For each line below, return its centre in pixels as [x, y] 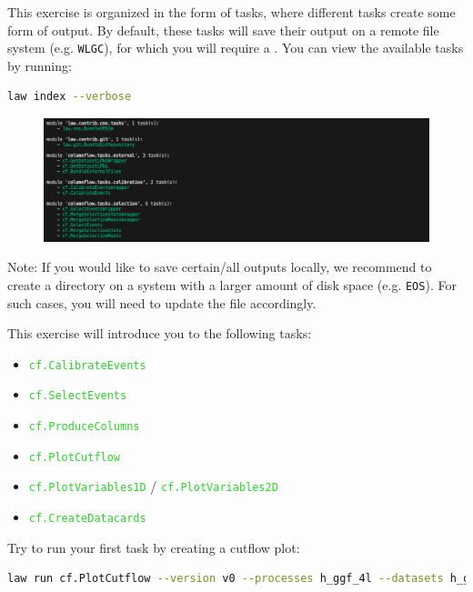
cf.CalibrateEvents [87, 365]
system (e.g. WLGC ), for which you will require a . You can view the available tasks [236, 48]
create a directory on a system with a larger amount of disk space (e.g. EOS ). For [232, 284]
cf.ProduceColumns [84, 427]
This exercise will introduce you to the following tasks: [160, 333]
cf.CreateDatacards [87, 519]
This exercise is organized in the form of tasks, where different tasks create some [231, 12]
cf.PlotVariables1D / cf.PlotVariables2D [153, 486]
